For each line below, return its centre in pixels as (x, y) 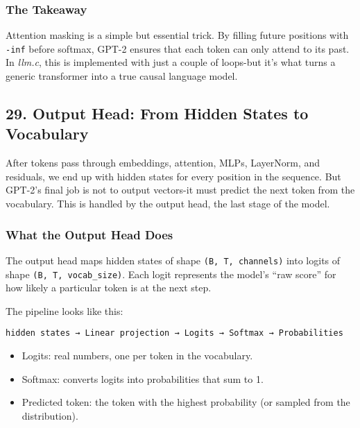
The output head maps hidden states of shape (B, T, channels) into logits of (173, 260)
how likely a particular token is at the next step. (109, 288)
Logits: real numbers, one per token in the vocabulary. (137, 355)
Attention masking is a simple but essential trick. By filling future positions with (177, 35)
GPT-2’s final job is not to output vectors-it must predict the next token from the (180, 190)
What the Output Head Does (89, 234)
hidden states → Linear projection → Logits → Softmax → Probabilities (174, 333)
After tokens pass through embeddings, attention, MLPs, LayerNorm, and (163, 163)
